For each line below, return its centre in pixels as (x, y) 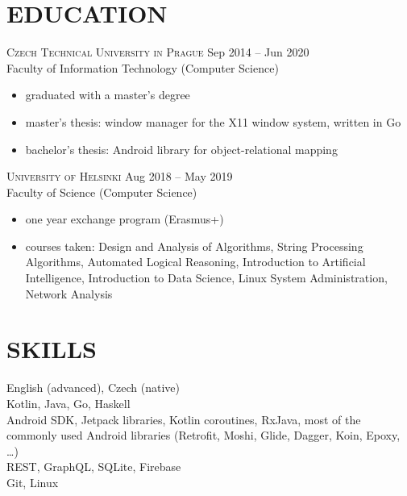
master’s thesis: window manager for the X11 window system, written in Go (213, 121)
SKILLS (52, 349)
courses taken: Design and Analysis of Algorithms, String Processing (194, 246)
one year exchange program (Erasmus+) (125, 219)
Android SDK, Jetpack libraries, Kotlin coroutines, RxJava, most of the (184, 419)
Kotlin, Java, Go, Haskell (69, 403)
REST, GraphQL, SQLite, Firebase (94, 467)
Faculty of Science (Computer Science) (102, 192)
